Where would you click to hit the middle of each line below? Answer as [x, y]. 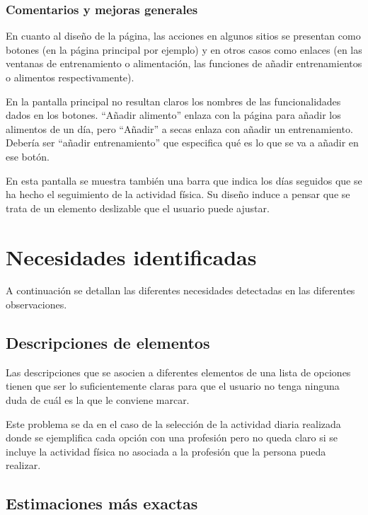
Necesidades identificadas [131, 256]
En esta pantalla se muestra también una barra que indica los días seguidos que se [184, 180]
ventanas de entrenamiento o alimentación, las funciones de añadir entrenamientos [184, 63]
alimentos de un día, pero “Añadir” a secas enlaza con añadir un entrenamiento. [179, 128]
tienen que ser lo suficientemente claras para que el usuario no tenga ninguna [173, 386]
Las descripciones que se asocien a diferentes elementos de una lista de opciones [178, 372]
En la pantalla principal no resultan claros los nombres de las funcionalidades [173, 101]
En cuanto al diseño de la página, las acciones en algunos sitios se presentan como [183, 36]
